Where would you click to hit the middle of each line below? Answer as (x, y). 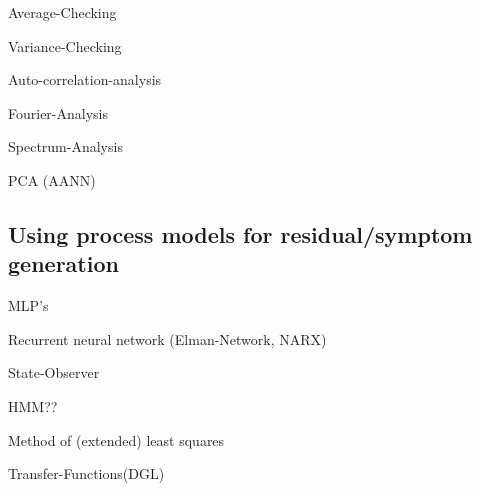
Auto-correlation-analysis (85, 79)
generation (63, 263)
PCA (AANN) (52, 179)
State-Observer (54, 372)
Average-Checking (62, 12)
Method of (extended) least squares (116, 439)
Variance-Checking (65, 45)
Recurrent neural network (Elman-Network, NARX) (167, 338)
